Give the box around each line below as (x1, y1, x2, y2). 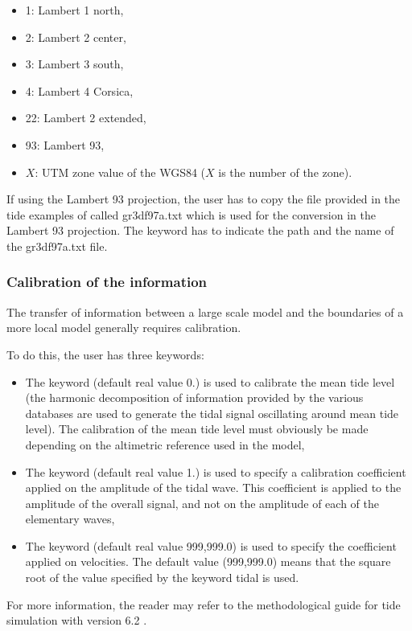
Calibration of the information (6, 272, 208, 292)
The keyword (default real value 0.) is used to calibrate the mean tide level (25, 373, 395, 390)
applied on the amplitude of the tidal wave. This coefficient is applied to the (25, 479, 402, 496)
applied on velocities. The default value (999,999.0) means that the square (25, 553, 391, 570)
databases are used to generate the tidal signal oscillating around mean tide (25, 404, 399, 421)
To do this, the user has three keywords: (6, 346, 204, 363)
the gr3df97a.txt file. (6, 237, 108, 254)
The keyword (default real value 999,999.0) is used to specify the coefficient (25, 537, 397, 554)
